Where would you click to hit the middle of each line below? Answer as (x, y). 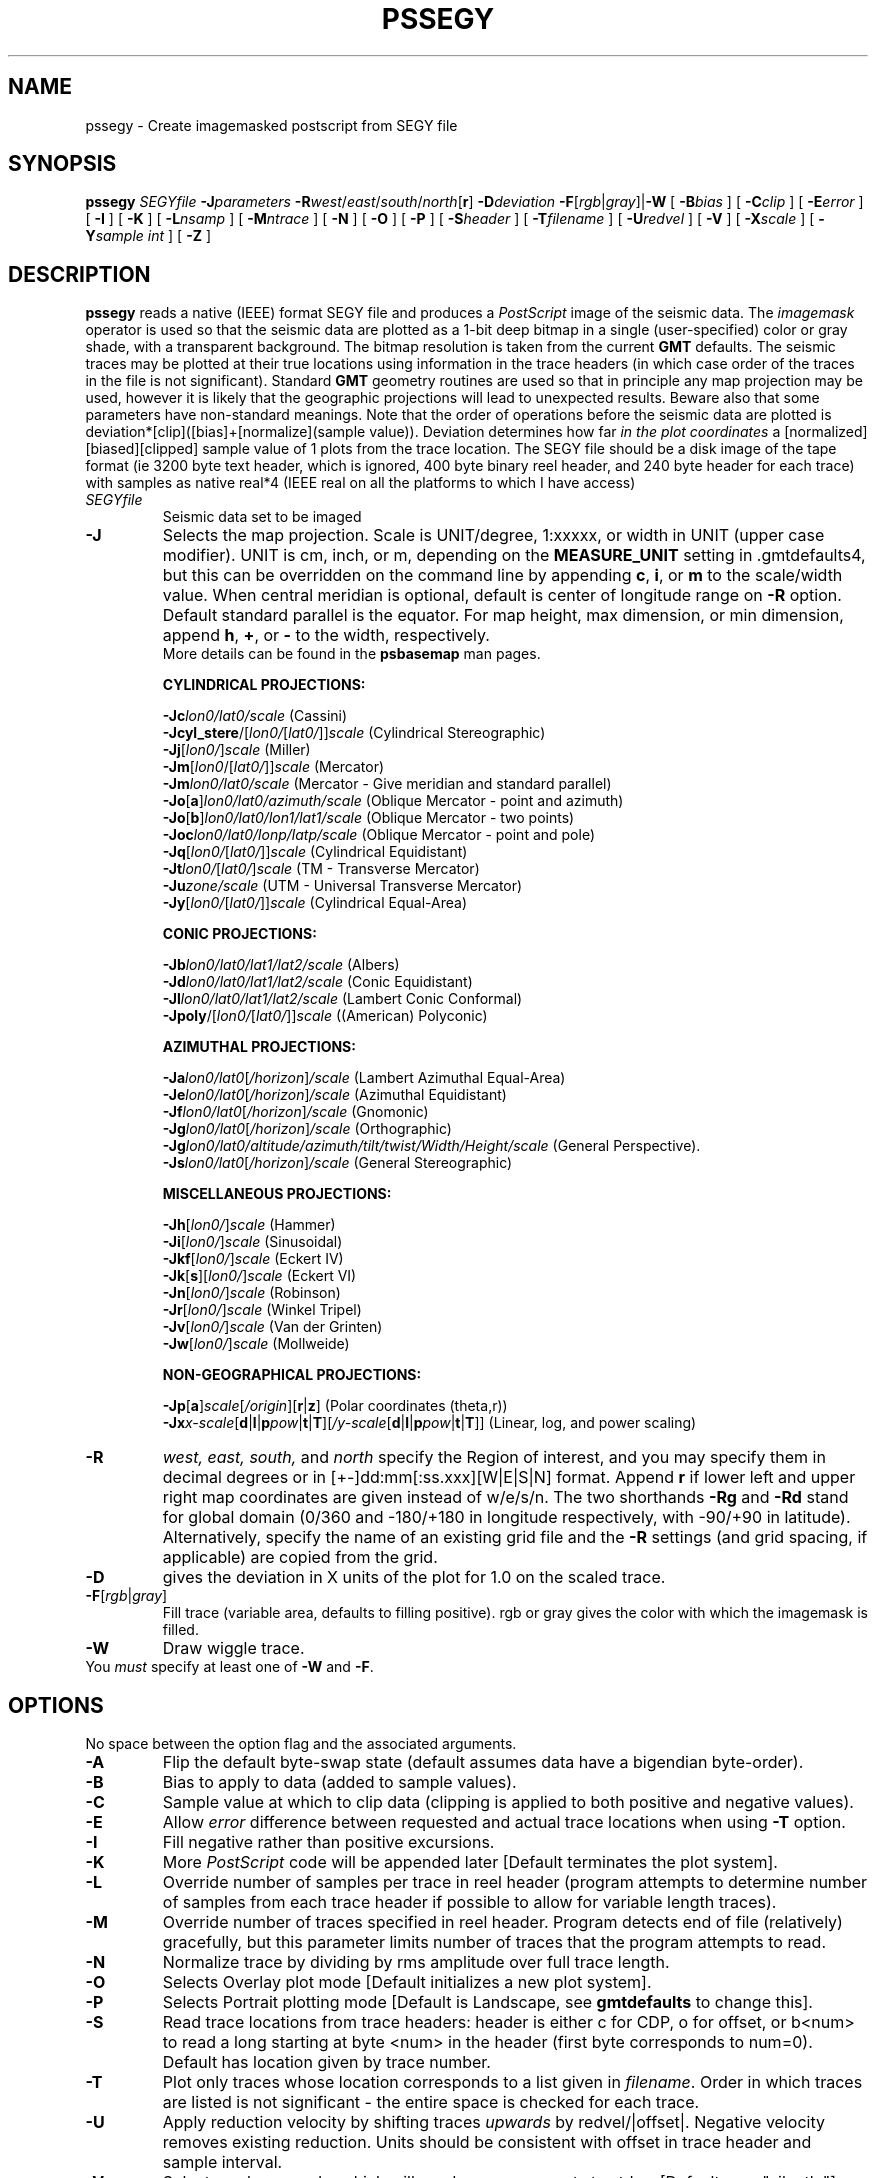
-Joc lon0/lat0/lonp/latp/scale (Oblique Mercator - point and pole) (379, 835)
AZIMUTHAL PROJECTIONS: (259, 1047)
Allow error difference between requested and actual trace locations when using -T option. (504, 1822)
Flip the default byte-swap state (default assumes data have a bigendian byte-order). (483, 1762)
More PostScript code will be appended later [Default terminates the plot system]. (470, 1862)
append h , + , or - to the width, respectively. (326, 635)
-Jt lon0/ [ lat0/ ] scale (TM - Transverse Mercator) (321, 869)
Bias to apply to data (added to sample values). (339, 1782)
